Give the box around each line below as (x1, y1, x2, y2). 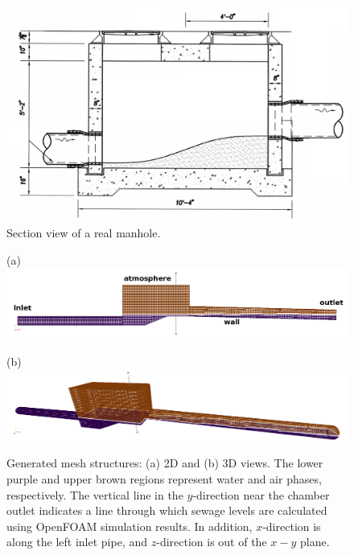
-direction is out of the (156, 533, 267, 550)
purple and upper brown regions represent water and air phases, (6, 471, 322, 487)
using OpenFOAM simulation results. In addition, (6, 517, 253, 534)
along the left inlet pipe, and (6, 533, 148, 550)
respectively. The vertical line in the (6, 486, 183, 503)
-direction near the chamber (192, 486, 330, 503)
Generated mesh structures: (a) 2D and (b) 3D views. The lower (6, 454, 323, 471)
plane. (299, 533, 330, 550)
